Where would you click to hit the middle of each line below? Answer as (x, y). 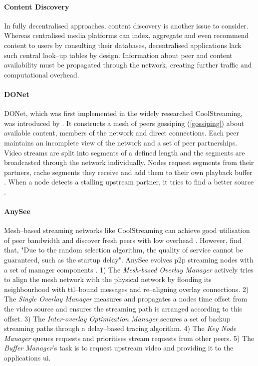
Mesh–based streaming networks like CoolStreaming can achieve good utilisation (127, 230)
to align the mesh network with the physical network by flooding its (108, 279)
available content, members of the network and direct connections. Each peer (122, 133)
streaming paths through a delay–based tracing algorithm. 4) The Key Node (120, 328)
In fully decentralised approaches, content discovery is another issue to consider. (126, 25)
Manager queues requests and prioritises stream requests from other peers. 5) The (129, 338)
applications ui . (27, 358)
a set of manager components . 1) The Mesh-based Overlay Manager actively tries (129, 269)
